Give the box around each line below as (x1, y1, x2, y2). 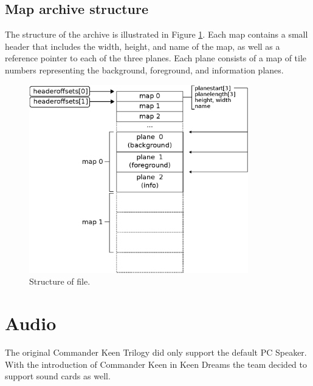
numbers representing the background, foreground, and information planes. (5, 63, 284, 76)
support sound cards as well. (5, 370, 111, 382)
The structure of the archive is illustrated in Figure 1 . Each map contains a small (5, 28, 308, 41)
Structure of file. (29, 275, 91, 288)
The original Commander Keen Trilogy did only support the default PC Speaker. (5, 345, 307, 358)
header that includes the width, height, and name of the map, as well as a (5, 39, 280, 52)
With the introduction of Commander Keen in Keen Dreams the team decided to (5, 357, 307, 370)
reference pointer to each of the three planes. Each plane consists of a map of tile (5, 52, 307, 64)
